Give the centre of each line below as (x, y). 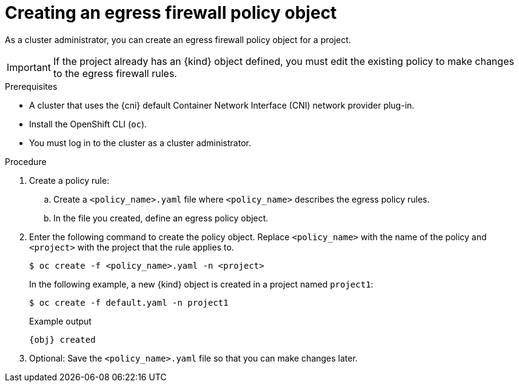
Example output (60, 321)
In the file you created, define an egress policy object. (161, 218)
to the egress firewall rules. (115, 73)
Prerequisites (31, 86)
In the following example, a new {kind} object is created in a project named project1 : (201, 284)
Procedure (26, 161)
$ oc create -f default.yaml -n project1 (129, 302)
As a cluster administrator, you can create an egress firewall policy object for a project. (178, 39)
